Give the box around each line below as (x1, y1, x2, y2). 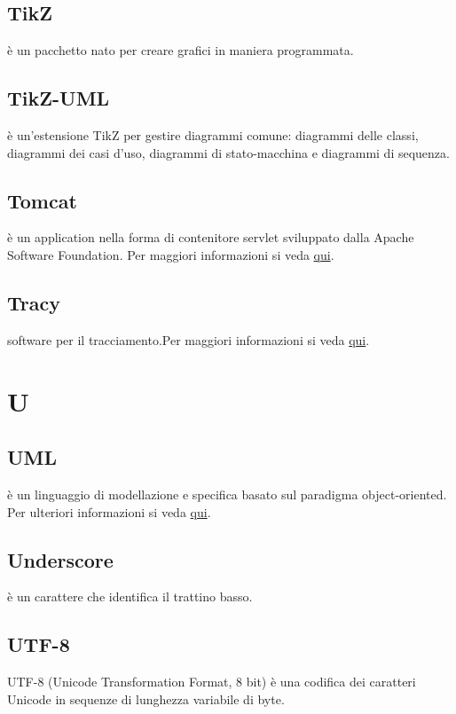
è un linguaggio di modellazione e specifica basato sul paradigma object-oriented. (7, 484, 447, 503)
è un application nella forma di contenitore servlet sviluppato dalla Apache (7, 228, 414, 247)
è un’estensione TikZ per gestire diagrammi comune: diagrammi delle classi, (7, 126, 419, 144)
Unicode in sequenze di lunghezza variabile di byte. (7, 689, 285, 708)
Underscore (7, 545, 114, 573)
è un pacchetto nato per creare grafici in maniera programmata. (7, 41, 354, 59)
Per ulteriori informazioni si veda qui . (7, 502, 211, 521)
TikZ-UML (7, 84, 110, 112)
